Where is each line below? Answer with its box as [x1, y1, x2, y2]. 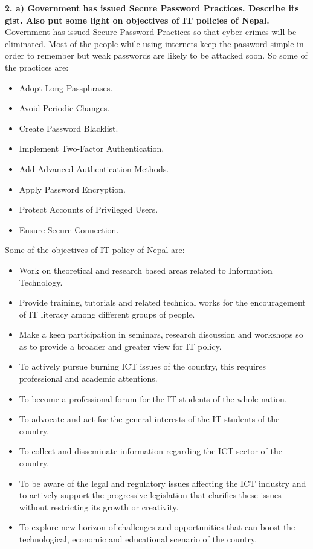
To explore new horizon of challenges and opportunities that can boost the [19, 521, 295, 533]
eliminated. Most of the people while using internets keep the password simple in [5, 37, 304, 50]
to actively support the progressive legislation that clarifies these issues [19, 489, 282, 501]
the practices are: [5, 60, 69, 73]
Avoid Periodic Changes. [19, 101, 110, 114]
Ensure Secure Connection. [19, 223, 119, 236]
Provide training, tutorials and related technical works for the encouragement [19, 296, 306, 309]
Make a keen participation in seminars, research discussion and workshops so [19, 328, 303, 341]
